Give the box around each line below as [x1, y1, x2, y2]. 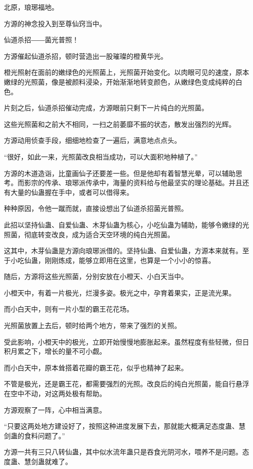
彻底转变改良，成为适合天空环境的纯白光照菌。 [24, 229, 174, 239]
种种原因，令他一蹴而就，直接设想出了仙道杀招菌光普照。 [4, 203, 188, 213]
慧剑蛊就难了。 [24, 456, 72, 466]
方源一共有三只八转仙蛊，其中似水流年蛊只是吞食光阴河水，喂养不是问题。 [4, 447, 242, 457]
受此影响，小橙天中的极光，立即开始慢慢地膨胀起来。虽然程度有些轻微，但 [4, 336, 242, 347]
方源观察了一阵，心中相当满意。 [4, 404, 106, 415]
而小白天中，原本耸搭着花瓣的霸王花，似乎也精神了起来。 [4, 362, 188, 372]
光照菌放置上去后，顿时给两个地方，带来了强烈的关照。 [4, 320, 181, 330]
